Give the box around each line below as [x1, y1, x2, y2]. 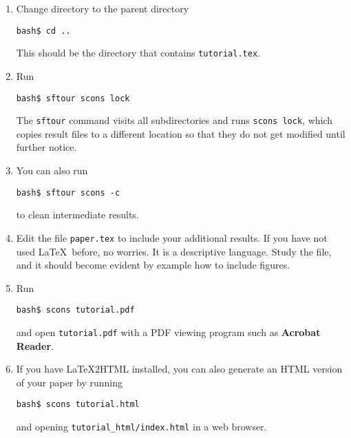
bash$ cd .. [16, 25, 71, 36]
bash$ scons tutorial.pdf [16, 305, 135, 315]
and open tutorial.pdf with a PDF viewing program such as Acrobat [16, 324, 321, 339]
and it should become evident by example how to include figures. [16, 258, 290, 272]
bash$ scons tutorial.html [16, 399, 140, 410]
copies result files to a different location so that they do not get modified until [16, 126, 345, 140]
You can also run [16, 163, 88, 177]
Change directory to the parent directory [16, 1, 189, 15]
